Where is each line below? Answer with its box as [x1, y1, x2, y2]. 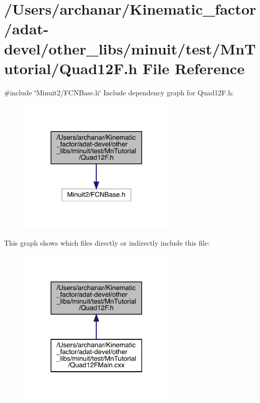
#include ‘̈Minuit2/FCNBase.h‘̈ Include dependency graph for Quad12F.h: [4, 87, 234, 97]
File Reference [143, 57, 245, 78]
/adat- [4, 18, 49, 39]
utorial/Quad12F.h [4, 57, 138, 78]
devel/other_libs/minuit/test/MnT [4, 38, 256, 59]
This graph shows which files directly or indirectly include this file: [4, 237, 210, 248]
